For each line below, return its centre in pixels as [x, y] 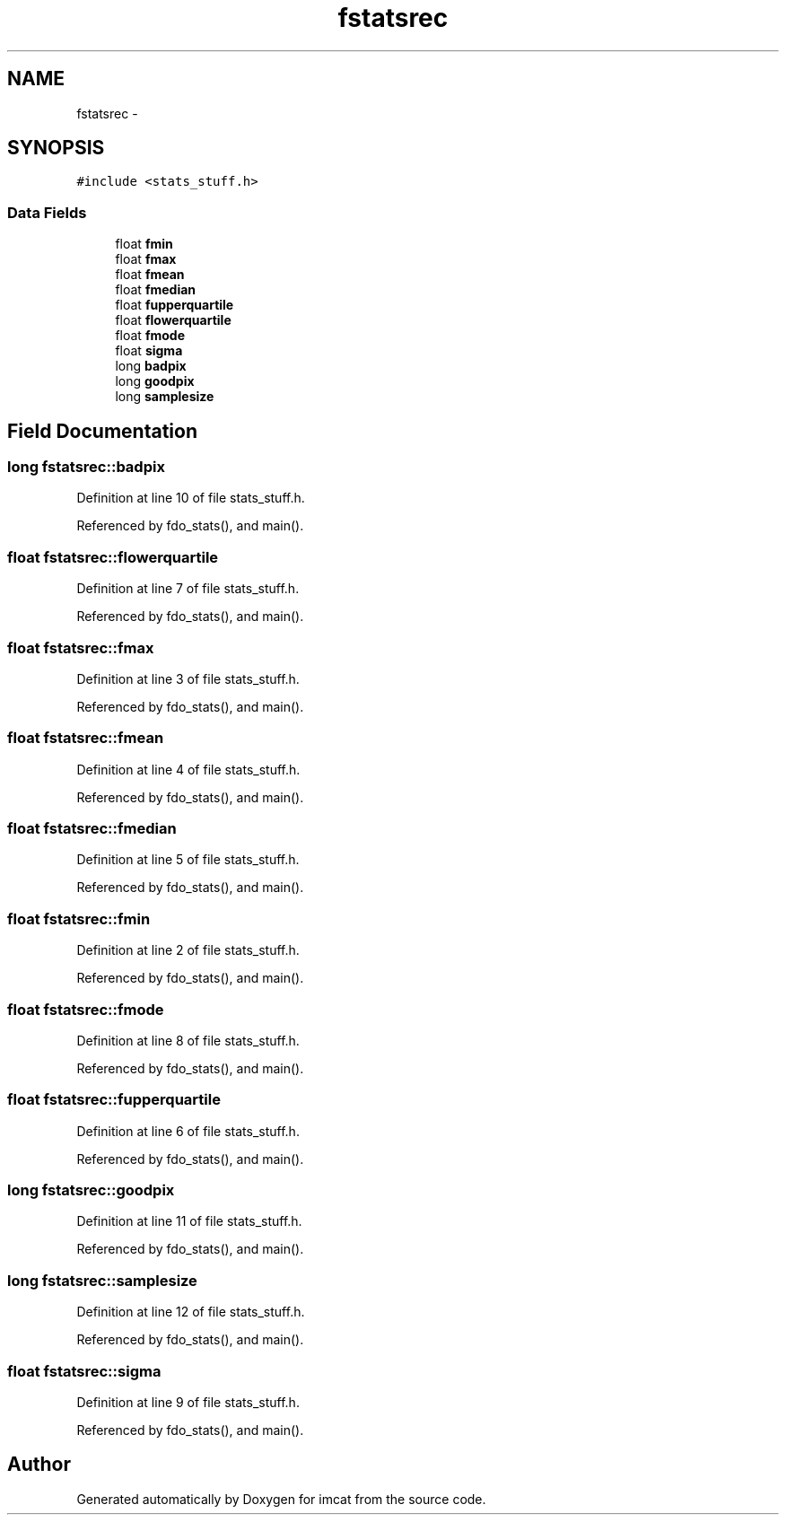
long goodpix [155, 381]
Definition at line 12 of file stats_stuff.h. [191, 1312]
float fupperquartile [175, 305]
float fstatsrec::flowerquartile [113, 557]
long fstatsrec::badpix [86, 467]
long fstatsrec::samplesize [102, 1280]
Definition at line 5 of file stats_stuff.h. [188, 860]
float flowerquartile [173, 320]
